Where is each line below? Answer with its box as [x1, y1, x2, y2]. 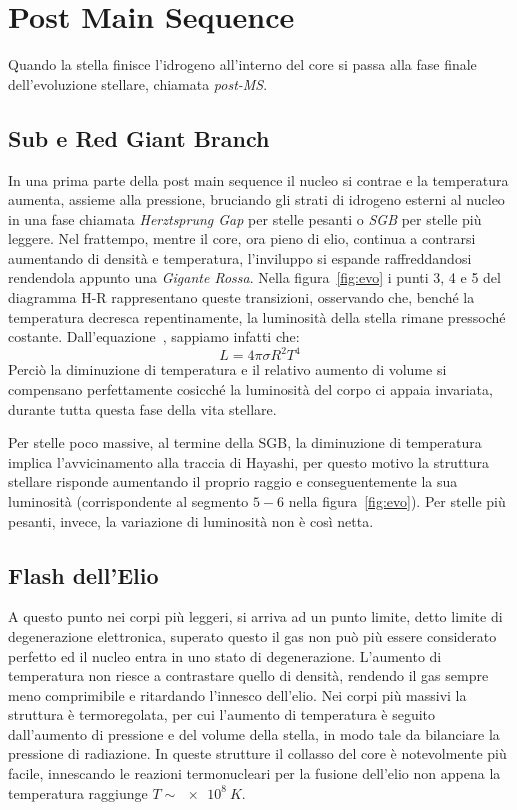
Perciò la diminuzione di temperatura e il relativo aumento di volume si [8, 359, 447, 380]
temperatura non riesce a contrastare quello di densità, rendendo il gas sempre [8, 665, 489, 686]
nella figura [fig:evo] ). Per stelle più [288, 490, 506, 511]
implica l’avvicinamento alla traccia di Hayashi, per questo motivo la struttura [8, 451, 490, 472]
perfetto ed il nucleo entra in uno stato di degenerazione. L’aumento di [8, 645, 442, 666]
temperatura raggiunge [8, 782, 148, 803]
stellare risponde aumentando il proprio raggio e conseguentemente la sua [8, 471, 458, 492]
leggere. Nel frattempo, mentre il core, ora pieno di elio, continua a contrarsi [8, 228, 476, 249]
